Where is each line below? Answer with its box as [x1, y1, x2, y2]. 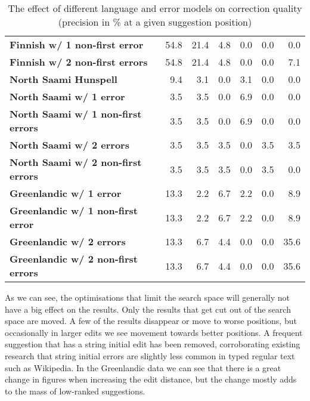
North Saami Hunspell [10, 72, 117, 86]
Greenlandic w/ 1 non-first [10, 203, 138, 217]
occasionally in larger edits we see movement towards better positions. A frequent [5, 326, 303, 338]
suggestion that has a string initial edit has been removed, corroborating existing [5, 338, 300, 350]
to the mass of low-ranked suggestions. [5, 384, 145, 397]
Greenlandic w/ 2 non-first [10, 252, 138, 266]
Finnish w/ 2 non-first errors [10, 55, 148, 69]
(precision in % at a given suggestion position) [58, 15, 252, 29]
